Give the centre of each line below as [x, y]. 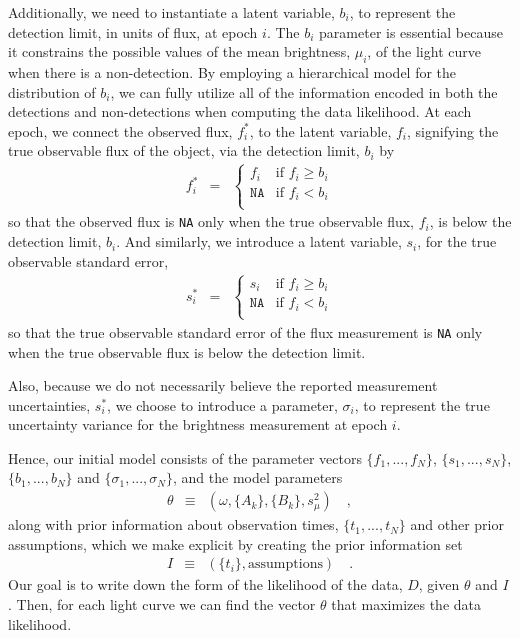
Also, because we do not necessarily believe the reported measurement [223, 385]
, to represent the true [422, 404]
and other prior [457, 524]
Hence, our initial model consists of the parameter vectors [185, 457]
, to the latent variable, [320, 130]
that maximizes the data [406, 603]
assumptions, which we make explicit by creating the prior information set [235, 543]
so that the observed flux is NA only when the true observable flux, [211, 221]
